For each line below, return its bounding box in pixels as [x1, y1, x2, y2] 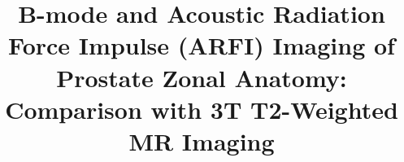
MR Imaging [128, 124, 275, 157]
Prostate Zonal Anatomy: [56, 60, 347, 94]
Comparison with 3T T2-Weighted [5, 92, 398, 125]
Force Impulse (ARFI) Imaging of [8, 28, 395, 62]
